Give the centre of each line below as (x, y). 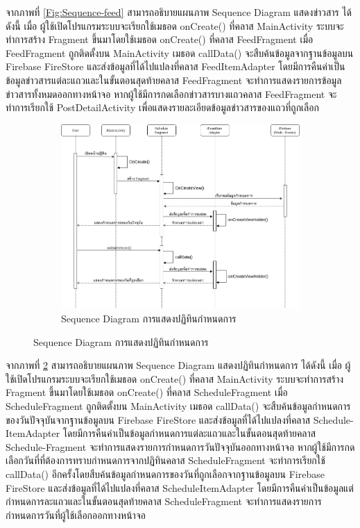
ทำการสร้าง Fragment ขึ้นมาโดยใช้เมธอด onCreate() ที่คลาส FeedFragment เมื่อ (160, 39)
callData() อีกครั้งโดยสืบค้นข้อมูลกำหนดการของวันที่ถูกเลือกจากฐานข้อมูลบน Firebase (165, 474)
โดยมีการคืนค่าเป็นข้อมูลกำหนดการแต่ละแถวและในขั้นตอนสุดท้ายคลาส (189, 433)
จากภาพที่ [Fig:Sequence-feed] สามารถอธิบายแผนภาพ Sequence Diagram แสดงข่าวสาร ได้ (179, 12)
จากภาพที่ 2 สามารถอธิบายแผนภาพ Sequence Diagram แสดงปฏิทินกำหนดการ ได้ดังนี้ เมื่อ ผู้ (178, 365)
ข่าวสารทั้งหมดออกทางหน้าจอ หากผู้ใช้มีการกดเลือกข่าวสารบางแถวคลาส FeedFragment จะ (171, 93)
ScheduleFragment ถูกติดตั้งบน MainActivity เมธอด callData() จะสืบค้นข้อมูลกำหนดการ (178, 406)
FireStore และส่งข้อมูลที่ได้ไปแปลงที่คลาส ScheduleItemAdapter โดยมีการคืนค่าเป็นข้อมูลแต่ (180, 487)
